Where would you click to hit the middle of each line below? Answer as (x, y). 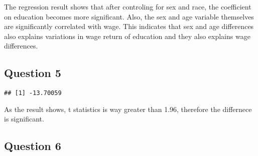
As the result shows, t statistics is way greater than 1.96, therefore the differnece (128, 109)
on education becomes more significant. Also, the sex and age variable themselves (129, 16)
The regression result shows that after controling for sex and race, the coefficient (128, 6)
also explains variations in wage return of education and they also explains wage (127, 36)
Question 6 (33, 146)
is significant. (24, 119)
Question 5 (33, 73)
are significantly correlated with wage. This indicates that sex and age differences (129, 26)
